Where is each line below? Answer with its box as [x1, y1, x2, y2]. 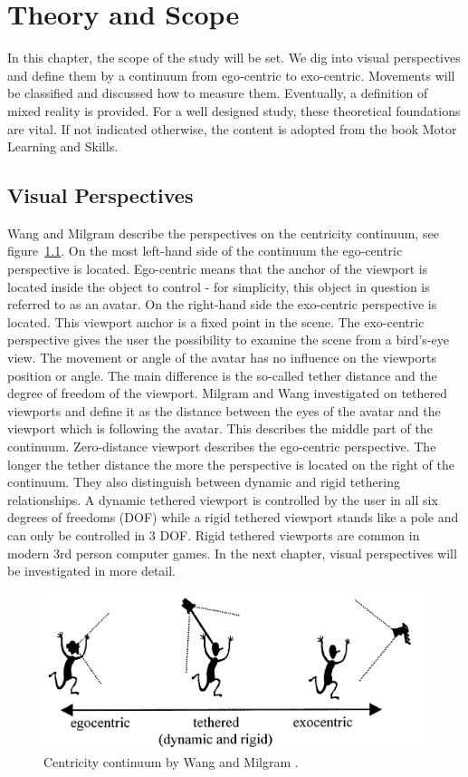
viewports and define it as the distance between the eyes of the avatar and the [7, 401, 441, 420]
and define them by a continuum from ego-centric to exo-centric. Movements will [7, 65, 455, 84]
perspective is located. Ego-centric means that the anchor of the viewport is [7, 259, 428, 278]
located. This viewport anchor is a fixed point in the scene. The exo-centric [7, 312, 425, 331]
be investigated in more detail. [7, 561, 177, 580]
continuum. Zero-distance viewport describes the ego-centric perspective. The [7, 437, 436, 456]
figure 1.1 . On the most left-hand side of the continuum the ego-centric [7, 241, 403, 260]
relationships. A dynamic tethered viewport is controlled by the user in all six [7, 490, 438, 509]
